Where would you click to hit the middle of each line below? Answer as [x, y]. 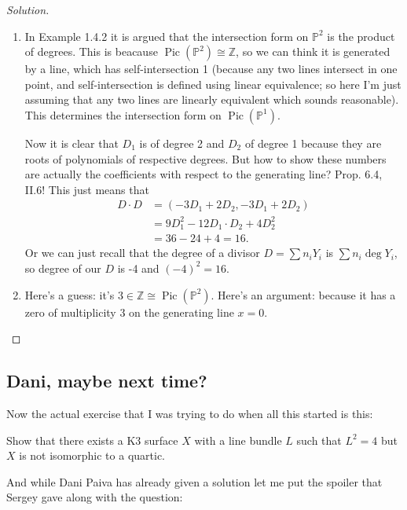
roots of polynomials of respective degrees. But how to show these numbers [205, 158]
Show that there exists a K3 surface [92, 440]
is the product [361, 36]
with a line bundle [238, 440]
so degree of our [63, 268]
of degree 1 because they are [313, 143]
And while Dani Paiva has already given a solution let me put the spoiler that [194, 481]
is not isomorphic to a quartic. [92, 455]
